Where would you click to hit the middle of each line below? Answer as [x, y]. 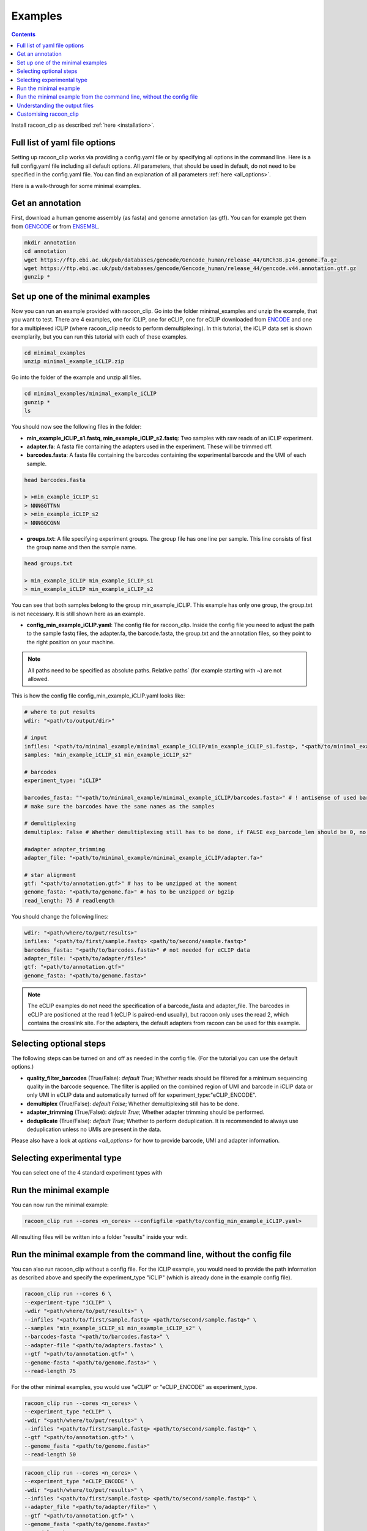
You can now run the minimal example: [60, 1205]
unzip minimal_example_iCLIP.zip [74, 362]
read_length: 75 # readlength [69, 901]
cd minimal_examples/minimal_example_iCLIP [91, 394]
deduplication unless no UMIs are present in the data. [94, 1129]
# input [35, 738]
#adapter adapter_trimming [65, 849]
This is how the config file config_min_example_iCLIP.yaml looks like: [98, 696]
